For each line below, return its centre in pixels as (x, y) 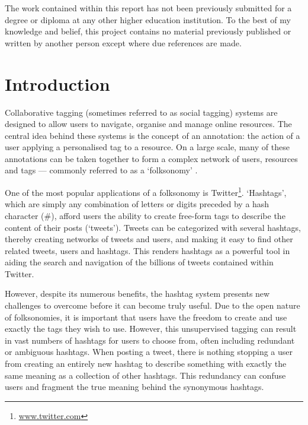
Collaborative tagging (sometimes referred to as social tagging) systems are (141, 112)
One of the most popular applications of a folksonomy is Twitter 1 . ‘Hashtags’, (146, 191)
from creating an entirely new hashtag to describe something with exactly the (146, 364)
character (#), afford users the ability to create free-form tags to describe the (145, 215)
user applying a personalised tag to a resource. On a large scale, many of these (147, 147)
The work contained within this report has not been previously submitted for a (148, 8)
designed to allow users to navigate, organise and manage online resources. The (148, 124)
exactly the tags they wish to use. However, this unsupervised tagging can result (151, 329)
